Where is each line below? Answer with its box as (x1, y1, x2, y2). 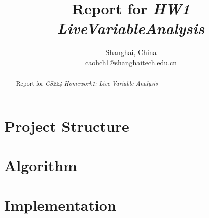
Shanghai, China (105, 47, 157, 58)
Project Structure (4, 115, 129, 136)
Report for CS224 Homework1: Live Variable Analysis (16, 79, 158, 88)
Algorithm (4, 155, 77, 176)
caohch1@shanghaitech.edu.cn (85, 57, 177, 67)
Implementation (4, 194, 116, 215)
